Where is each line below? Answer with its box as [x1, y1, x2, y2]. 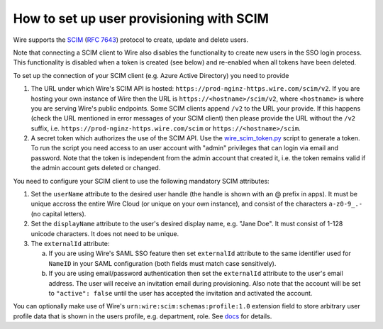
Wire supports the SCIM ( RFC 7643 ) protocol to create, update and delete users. [13, 35, 248, 44]
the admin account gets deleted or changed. [30, 164, 161, 172]
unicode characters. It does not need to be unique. [30, 229, 179, 238]
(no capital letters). [30, 209, 87, 218]
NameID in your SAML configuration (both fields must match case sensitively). [48, 259, 277, 267]
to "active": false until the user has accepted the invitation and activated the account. [48, 289, 313, 297]
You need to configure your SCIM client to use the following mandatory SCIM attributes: [13, 177, 270, 185]
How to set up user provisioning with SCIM [13, 11, 270, 26]
